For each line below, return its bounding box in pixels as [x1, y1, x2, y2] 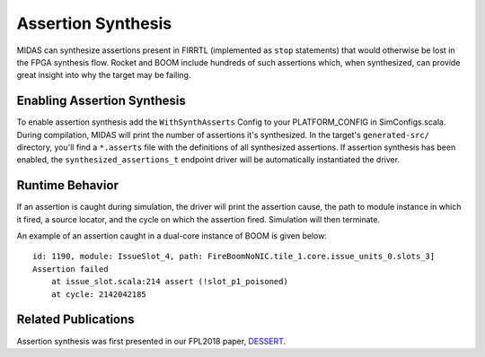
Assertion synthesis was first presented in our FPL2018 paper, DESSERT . [16, 335, 287, 346]
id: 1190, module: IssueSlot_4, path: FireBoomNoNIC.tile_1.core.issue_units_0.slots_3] [32, 251, 436, 262]
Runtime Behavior [16, 178, 119, 193]
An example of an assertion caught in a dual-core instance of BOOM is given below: [16, 231, 328, 241]
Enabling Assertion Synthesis [16, 93, 186, 109]
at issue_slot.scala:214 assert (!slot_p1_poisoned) [50, 276, 289, 287]
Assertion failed [32, 264, 109, 274]
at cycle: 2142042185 [50, 289, 147, 300]
